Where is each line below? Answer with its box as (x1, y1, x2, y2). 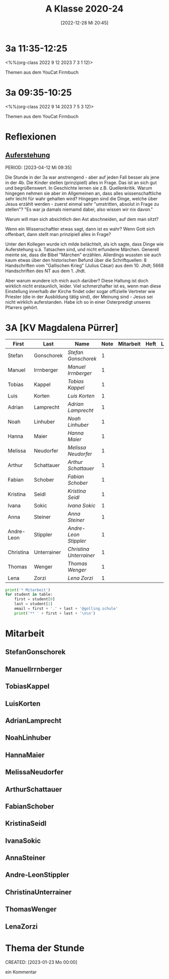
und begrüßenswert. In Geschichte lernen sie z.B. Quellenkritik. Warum (5, 185, 152, 191)
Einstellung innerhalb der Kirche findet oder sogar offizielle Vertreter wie (5, 288, 155, 294)
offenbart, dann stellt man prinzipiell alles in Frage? (5, 231, 111, 237)
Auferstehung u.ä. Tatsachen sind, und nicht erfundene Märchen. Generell (5, 246, 159, 252)
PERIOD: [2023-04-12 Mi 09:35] (5, 164, 72, 170)
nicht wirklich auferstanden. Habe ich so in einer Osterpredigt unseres (5, 299, 151, 305)
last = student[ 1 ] (14, 601, 53, 607)
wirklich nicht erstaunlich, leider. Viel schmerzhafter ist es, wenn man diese (5, 283, 161, 289)
